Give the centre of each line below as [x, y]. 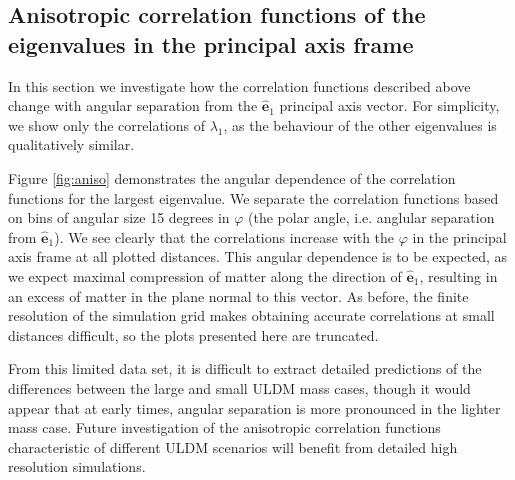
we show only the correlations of [106, 124]
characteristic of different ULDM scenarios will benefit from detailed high [233, 446]
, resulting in [458, 275]
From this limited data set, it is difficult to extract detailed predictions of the [245, 368]
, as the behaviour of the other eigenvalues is [360, 124]
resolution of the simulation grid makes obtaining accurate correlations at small [251, 315]
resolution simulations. [77, 466]
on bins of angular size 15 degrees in [119, 217]
